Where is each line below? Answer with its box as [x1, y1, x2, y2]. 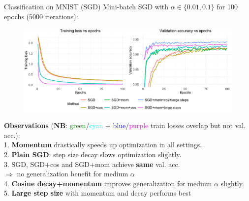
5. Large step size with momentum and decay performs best [4, 188, 191, 198]
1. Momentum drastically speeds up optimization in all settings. [4, 139, 202, 150]
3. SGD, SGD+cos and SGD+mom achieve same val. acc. [4, 159, 180, 169]
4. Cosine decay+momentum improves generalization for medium [4, 178, 212, 188]
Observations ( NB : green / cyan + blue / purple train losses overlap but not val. [4, 120, 246, 131]
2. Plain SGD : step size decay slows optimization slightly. [4, 149, 182, 159]
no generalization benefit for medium [17, 168, 128, 179]
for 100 [217, 1, 238, 11]
